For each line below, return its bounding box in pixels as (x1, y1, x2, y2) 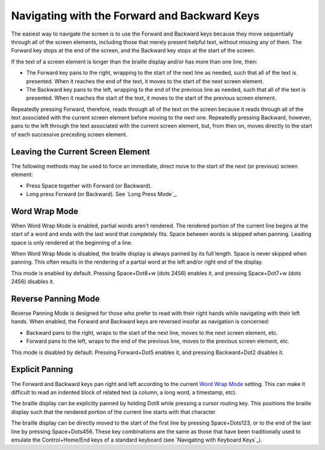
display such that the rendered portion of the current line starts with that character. (11, 408, 217, 416)
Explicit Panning (11, 364, 73, 375)
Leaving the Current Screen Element (11, 147, 150, 157)
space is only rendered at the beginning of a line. (11, 239, 132, 246)
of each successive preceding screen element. (11, 130, 128, 138)
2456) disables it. (11, 278, 55, 285)
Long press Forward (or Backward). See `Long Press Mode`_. (26, 190, 178, 197)
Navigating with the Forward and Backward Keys (11, 9, 260, 22)
